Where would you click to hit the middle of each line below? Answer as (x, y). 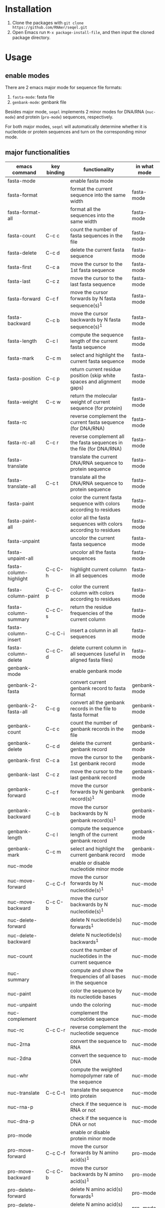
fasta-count (22, 235)
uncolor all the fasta (93, 552)
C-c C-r (55, 1030)
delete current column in (98, 648)
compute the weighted (96, 1070)
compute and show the (97, 971)
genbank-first (24, 761)
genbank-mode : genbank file (39, 102)
